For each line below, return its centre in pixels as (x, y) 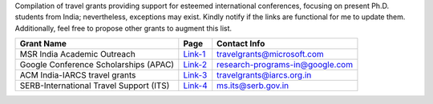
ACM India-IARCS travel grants (78, 75)
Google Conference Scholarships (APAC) (97, 65)
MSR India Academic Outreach (77, 54)
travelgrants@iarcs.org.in (264, 75)
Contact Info (241, 44)
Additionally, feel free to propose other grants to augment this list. (123, 28)
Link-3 (195, 75)
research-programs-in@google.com (285, 65)
